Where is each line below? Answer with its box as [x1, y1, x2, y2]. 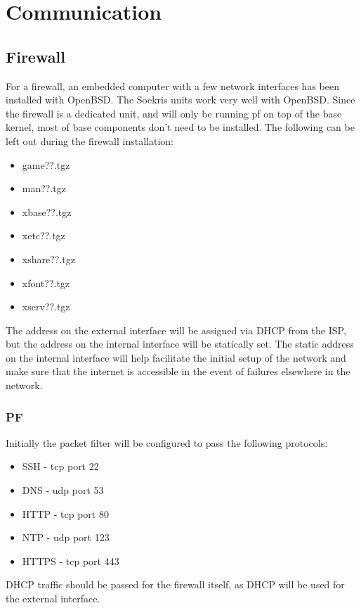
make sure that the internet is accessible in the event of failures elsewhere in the [6, 364, 350, 379]
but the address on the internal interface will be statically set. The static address [6, 336, 354, 351]
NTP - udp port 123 [22, 530, 110, 545]
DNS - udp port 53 [22, 483, 104, 498]
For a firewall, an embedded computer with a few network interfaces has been [6, 78, 339, 93]
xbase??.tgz [22, 204, 72, 219]
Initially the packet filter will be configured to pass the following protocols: [6, 435, 328, 450]
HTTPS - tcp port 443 [22, 553, 119, 568]
